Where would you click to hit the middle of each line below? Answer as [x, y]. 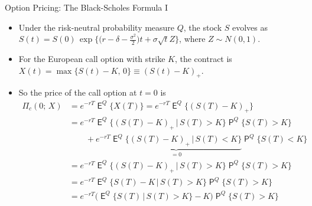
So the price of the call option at [78, 92]
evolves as [250, 27]
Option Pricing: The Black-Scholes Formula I [87, 7]
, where [192, 39]
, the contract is [203, 59]
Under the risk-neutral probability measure [97, 27]
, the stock [203, 27]
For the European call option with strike [92, 59]
